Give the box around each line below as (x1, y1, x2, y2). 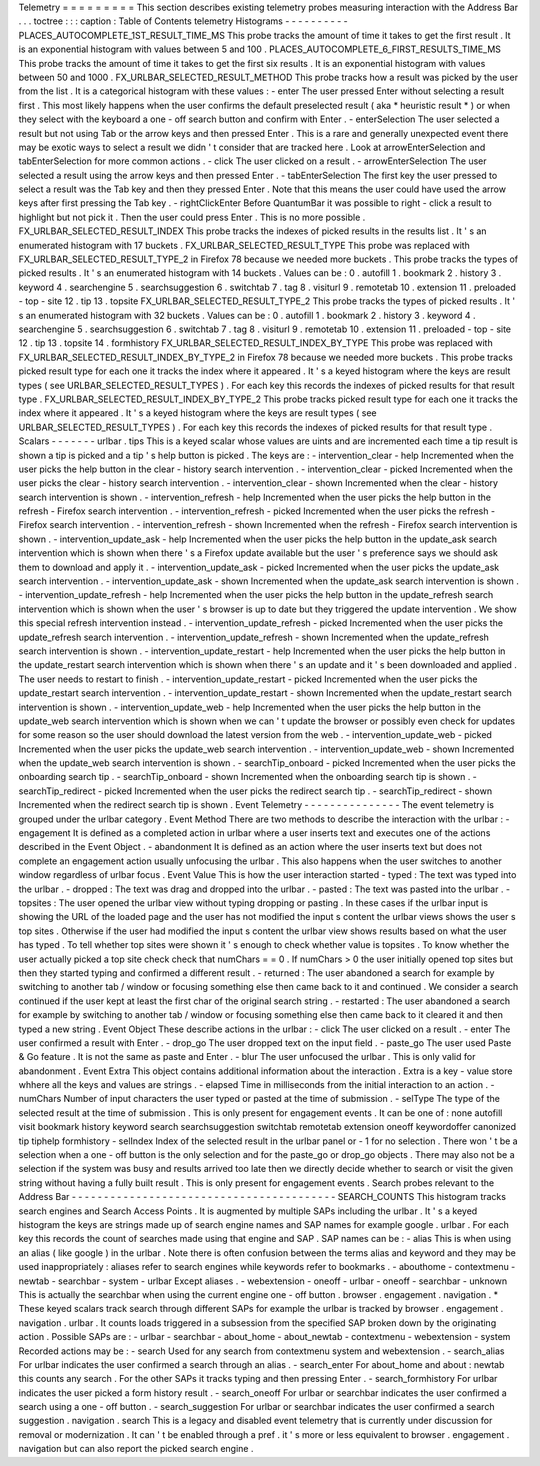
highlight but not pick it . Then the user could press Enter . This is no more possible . (18, 211, 366, 223)
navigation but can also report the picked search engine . (18, 1443, 254, 1455)
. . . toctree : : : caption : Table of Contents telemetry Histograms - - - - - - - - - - (18, 15, 349, 27)
